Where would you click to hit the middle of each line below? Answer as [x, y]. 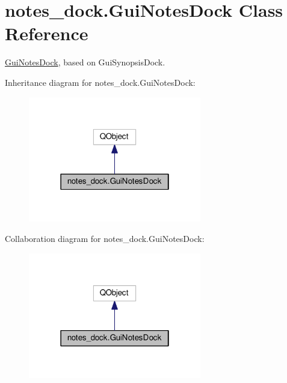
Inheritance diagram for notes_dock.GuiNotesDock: [100, 82]
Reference [47, 33]
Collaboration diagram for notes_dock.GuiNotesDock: [105, 238]
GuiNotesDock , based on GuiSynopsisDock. [85, 62]
